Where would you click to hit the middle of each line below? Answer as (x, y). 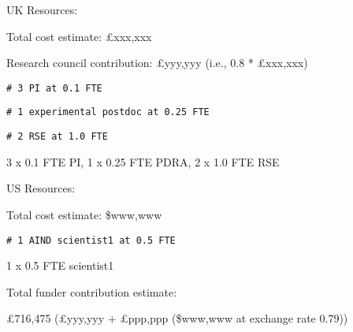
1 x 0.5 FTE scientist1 (60, 265)
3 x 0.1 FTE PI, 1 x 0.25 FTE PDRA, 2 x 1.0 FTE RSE (143, 161)
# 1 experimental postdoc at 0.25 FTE (108, 112)
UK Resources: (42, 9)
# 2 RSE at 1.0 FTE (57, 137)
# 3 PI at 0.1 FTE (54, 88)
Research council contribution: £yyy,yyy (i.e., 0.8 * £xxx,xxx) (157, 63)
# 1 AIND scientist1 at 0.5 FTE (91, 240)
